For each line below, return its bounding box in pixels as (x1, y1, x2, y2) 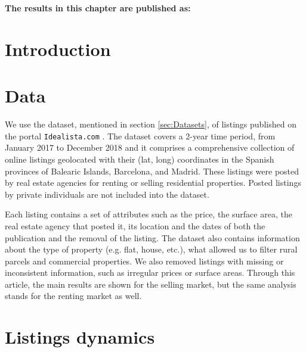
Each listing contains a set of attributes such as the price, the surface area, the (5, 208, 292, 220)
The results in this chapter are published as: (5, 2, 191, 14)
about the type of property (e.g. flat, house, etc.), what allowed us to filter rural (5, 243, 298, 256)
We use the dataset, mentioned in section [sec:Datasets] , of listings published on (5, 118, 296, 130)
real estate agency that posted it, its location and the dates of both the (5, 219, 265, 232)
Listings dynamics (5, 325, 155, 349)
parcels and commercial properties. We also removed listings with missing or (5, 254, 284, 267)
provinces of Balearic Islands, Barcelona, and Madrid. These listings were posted (5, 164, 299, 177)
